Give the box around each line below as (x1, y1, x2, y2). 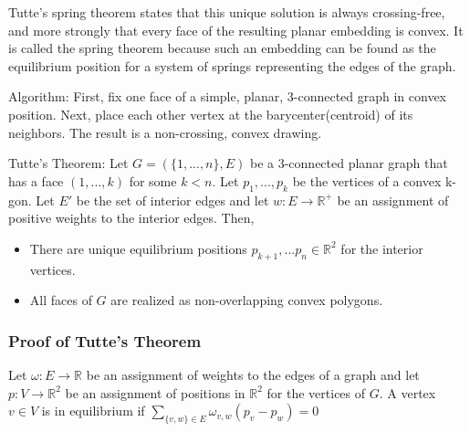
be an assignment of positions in (65, 383, 245, 402)
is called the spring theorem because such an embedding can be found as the (8, 38, 436, 58)
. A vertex (379, 383, 436, 402)
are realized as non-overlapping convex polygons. (110, 290, 383, 310)
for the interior (340, 238, 423, 258)
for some (129, 171, 177, 190)
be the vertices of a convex (292, 171, 442, 190)
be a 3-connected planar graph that (249, 153, 448, 173)
